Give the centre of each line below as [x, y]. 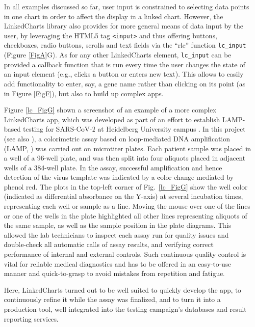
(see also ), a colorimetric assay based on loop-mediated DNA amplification [117, 138]
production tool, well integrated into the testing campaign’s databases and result [125, 309]
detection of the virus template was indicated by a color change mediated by [119, 177]
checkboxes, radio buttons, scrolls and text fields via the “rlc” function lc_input [125, 45]
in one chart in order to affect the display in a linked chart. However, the [114, 16]
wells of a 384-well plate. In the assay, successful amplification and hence [113, 167]
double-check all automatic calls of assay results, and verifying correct [109, 244]
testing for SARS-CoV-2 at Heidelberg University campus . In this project [134, 129]
